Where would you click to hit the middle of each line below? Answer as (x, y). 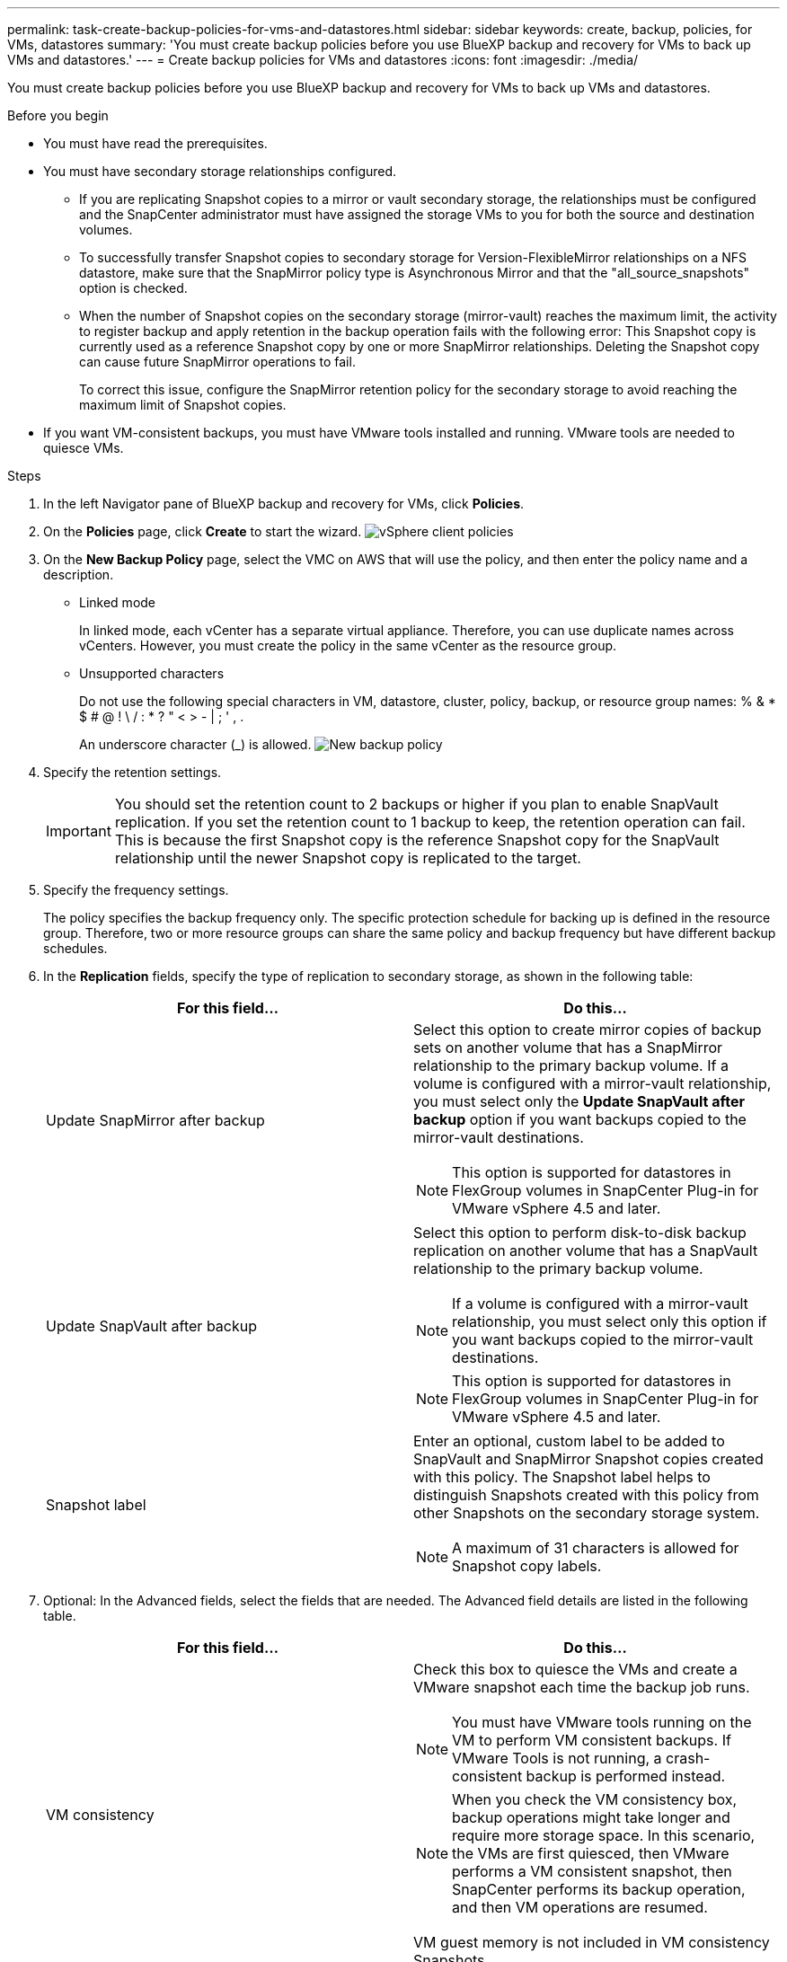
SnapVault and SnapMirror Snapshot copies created (588, 1459)
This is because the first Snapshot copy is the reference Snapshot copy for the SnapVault (417, 840)
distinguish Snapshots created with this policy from (586, 1495)
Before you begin (58, 115)
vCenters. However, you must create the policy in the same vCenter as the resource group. (348, 645)
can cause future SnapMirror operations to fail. (217, 362)
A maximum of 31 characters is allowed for (596, 1548)
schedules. (75, 948)
